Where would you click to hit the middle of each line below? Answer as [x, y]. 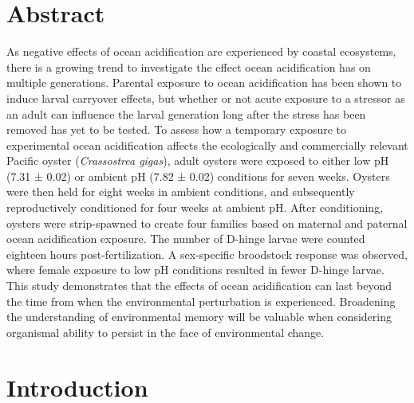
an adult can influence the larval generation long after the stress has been [186, 113]
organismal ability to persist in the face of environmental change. [166, 332]
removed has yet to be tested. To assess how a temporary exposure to [177, 129]
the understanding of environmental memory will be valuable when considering [199, 317]
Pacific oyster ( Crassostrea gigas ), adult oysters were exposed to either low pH [198, 160]
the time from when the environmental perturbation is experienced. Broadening [201, 301]
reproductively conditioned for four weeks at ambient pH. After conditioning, [195, 207]
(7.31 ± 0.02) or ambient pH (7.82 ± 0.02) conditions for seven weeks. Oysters [198, 176]
